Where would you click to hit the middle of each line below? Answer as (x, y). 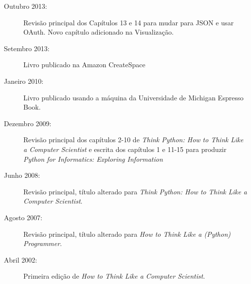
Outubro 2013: (26, 6)
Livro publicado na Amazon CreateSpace (84, 65)
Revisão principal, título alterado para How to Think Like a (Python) (127, 234)
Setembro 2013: (27, 48)
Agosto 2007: (23, 217)
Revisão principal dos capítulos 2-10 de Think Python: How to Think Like (134, 140)
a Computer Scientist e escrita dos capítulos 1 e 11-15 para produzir (125, 149)
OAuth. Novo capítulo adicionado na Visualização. (99, 32)
